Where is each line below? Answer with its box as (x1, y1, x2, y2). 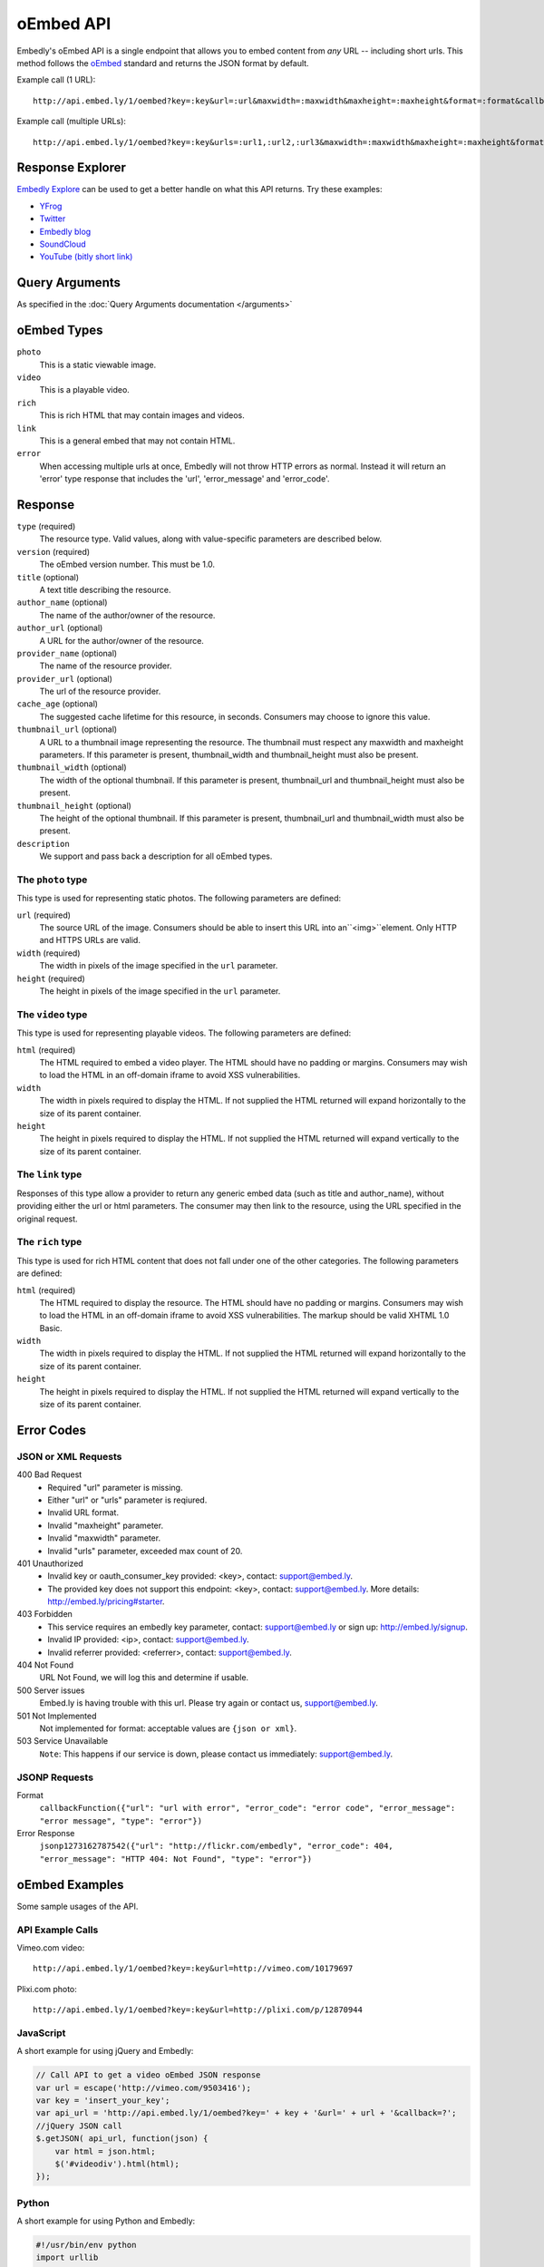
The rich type (16, 1236, 83, 1249)
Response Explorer (16, 160, 127, 176)
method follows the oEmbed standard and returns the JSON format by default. (16, 57, 309, 68)
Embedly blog (39, 226, 92, 237)
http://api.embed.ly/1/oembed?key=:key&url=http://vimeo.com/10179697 (33, 1963, 354, 1974)
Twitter (39, 213, 66, 224)
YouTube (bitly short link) (39, 251, 133, 262)
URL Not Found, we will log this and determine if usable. (39, 1672, 249, 1683)
